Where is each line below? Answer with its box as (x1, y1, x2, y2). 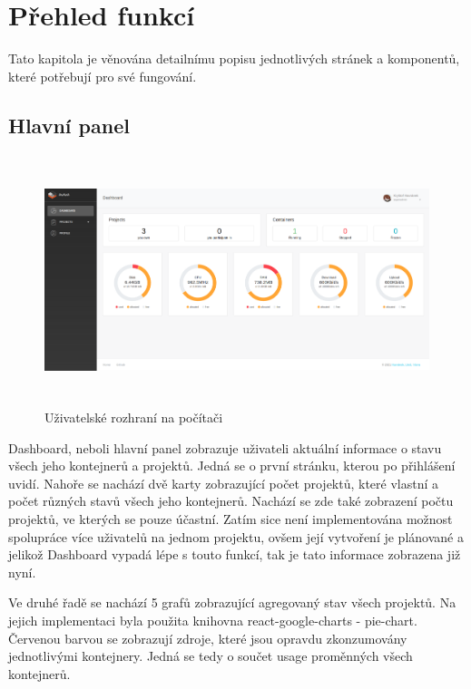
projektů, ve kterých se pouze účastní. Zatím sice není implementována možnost (8, 509, 453, 528)
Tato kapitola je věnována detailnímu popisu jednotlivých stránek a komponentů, (8, 49, 460, 68)
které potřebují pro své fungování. (8, 66, 197, 85)
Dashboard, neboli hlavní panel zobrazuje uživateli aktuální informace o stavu (8, 438, 442, 457)
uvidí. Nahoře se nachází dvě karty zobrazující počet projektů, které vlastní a (8, 473, 439, 492)
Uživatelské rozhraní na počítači (44, 408, 223, 426)
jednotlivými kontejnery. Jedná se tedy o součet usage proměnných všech (8, 646, 413, 665)
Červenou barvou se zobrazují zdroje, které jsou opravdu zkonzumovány (8, 628, 407, 647)
